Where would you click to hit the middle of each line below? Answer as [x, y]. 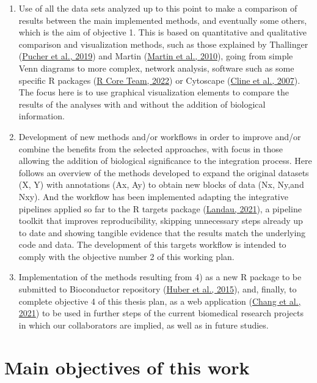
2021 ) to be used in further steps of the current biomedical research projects [161, 313]
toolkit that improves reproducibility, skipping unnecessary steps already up [161, 221]
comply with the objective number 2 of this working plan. [126, 256]
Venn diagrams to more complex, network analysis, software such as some [156, 68]
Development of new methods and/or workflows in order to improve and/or [160, 136]
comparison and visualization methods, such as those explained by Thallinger [163, 44]
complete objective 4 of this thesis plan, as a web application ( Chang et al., [160, 301]
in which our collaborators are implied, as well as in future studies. [144, 325]
